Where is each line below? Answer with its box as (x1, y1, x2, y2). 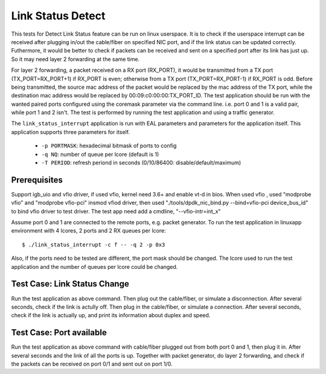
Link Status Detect (11, 9, 106, 22)
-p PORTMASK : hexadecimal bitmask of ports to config (41, 142, 177, 149)
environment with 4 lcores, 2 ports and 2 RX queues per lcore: (11, 227, 166, 234)
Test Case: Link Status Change (11, 279, 129, 289)
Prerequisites (11, 175, 63, 185)
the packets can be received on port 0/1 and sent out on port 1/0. (11, 360, 173, 368)
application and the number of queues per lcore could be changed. (11, 263, 178, 270)
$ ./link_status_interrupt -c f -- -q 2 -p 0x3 (22, 241, 165, 248)
